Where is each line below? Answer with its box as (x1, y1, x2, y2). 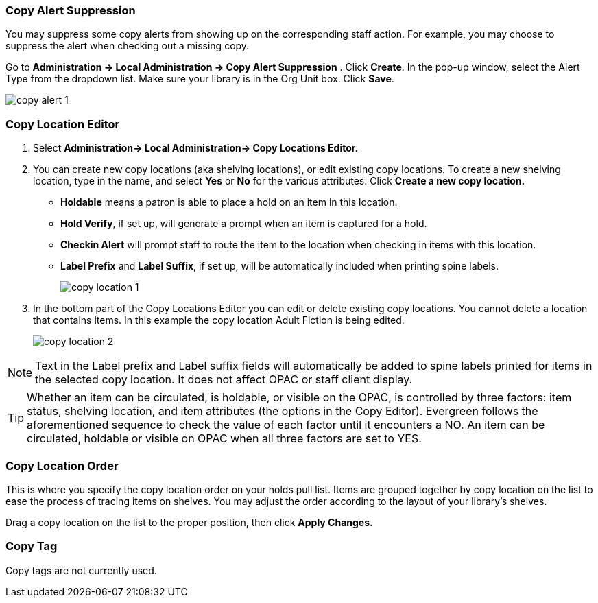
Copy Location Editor (5, 117, 120, 131)
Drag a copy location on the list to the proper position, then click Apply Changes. (5, 516, 373, 528)
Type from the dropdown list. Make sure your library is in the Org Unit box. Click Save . (5, 73, 394, 85)
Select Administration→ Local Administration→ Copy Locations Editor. (33, 142, 359, 154)
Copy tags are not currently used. (5, 564, 157, 576)
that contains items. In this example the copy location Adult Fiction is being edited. (33, 314, 405, 327)
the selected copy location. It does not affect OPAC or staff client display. (35, 373, 413, 387)
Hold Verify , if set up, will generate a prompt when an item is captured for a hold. (60, 217, 427, 230)
